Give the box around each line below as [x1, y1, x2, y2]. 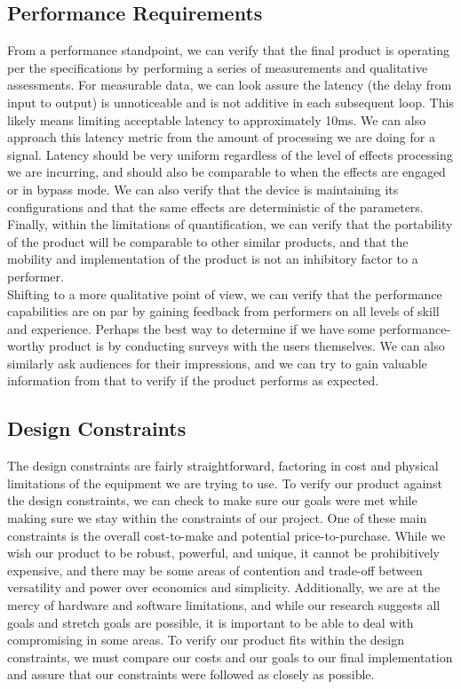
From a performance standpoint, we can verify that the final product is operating [7, 41, 450, 59]
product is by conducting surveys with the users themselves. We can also [49, 337, 445, 355]
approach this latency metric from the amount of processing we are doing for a [7, 128, 435, 147]
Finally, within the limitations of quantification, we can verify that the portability [7, 215, 453, 234]
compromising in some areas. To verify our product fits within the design [7, 630, 405, 649]
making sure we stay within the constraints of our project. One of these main [7, 509, 427, 527]
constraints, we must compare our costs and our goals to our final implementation [7, 647, 453, 666]
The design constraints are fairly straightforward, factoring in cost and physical [7, 456, 439, 475]
